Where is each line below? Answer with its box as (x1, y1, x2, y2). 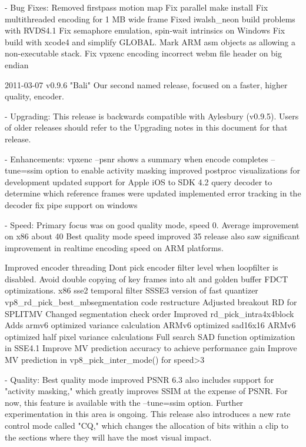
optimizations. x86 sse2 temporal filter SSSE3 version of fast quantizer (5, 284, 258, 296)
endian (5, 58, 29, 71)
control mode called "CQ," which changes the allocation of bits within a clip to (5, 419, 288, 431)
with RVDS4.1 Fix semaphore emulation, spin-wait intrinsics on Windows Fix (5, 24, 285, 36)
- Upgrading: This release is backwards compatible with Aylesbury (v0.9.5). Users (5, 109, 299, 122)
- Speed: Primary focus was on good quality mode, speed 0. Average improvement (5, 218, 300, 231)
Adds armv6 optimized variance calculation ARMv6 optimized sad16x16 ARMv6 (5, 319, 296, 331)
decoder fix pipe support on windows (5, 198, 138, 211)
